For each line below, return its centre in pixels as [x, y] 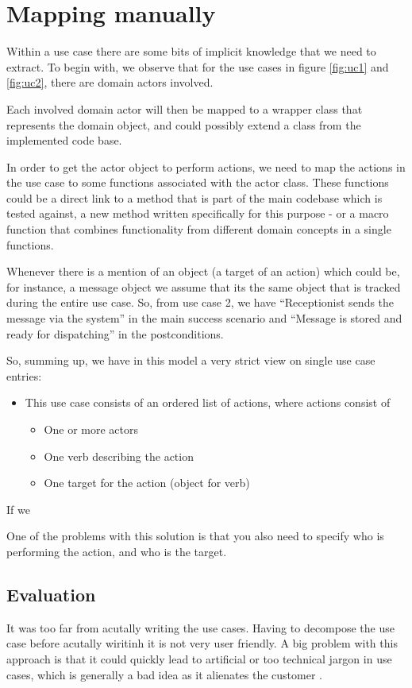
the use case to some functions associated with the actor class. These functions [198, 182]
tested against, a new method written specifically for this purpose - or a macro [198, 213]
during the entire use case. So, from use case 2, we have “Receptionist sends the [200, 302]
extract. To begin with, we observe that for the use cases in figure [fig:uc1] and [198, 66]
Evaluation [51, 594]
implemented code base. [64, 140]
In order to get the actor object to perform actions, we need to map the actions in [206, 166]
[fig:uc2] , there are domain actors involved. [110, 82]
